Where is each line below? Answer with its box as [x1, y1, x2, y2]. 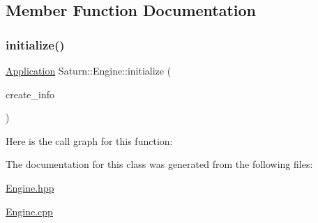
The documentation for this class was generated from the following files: [6, 157, 313, 171]
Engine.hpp [6, 180, 54, 194]
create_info [6, 86, 55, 101]
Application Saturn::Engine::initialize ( [6, 63, 172, 77]
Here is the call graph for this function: [6, 133, 173, 148]
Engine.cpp [6, 203, 53, 218]
